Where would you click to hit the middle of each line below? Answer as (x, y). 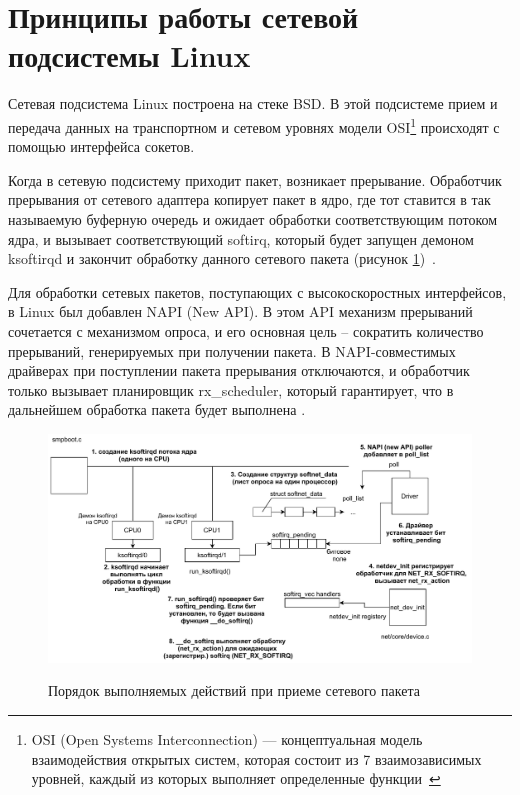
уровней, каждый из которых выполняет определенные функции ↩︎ (236, 778)
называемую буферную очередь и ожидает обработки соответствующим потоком (253, 218)
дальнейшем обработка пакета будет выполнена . (157, 409)
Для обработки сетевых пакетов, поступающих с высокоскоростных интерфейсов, (257, 291)
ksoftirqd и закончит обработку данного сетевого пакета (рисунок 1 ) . (222, 258)
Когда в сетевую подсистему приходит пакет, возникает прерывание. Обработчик (255, 179)
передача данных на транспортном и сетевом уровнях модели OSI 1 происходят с (254, 125)
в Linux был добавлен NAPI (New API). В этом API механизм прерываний (240, 311)
